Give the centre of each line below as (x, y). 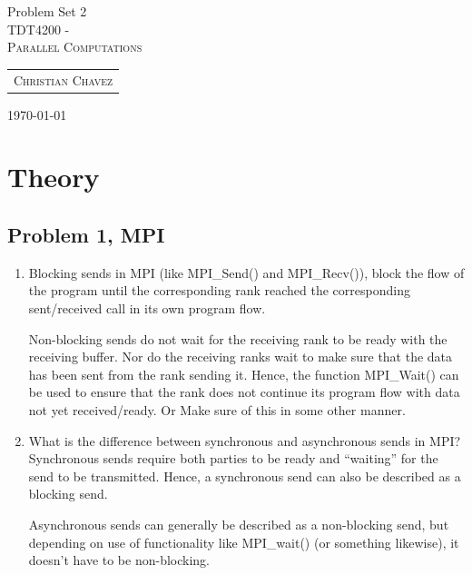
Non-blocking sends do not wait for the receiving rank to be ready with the (238, 338)
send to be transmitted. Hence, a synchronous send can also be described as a (245, 476)
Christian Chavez (64, 79)
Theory (54, 177)
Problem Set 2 (47, 11)
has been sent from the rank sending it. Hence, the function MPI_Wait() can (244, 374)
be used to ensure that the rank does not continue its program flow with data (244, 392)
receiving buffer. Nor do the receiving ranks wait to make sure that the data (241, 357)
